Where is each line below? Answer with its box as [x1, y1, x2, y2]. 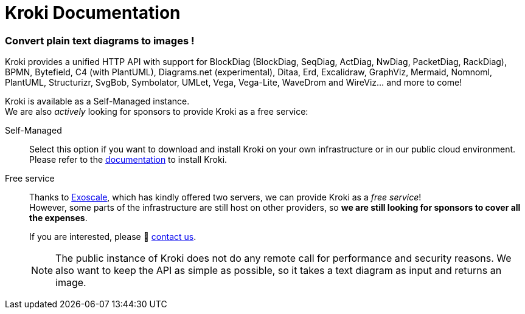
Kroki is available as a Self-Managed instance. [5, 96, 190, 107]
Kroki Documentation [5, 2, 181, 23]
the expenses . [29, 213, 88, 224]
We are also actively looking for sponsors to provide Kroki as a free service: [5, 106, 308, 117]
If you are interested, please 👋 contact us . [29, 231, 196, 242]
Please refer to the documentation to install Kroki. [29, 154, 228, 165]
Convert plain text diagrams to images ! [5, 34, 195, 47]
